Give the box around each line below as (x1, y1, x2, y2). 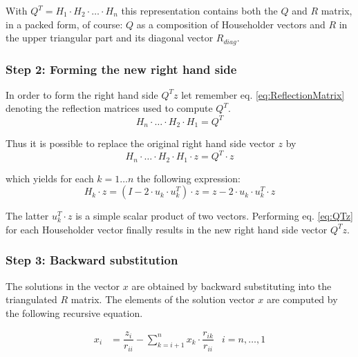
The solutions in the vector (6, 278, 120, 293)
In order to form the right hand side (6, 87, 158, 102)
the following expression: (137, 171, 241, 185)
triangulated (6, 292, 57, 307)
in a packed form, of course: (6, 17, 123, 31)
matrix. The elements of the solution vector (70, 292, 255, 307)
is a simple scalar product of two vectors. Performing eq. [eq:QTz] (75, 209, 353, 223)
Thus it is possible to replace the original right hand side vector (6, 136, 275, 150)
